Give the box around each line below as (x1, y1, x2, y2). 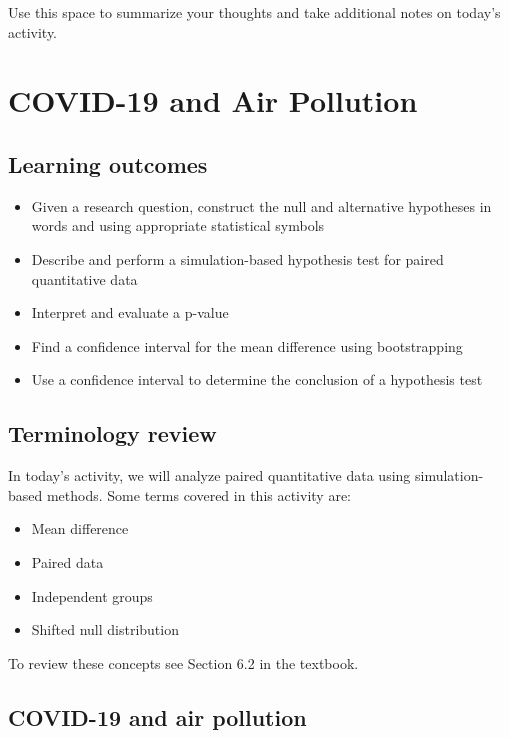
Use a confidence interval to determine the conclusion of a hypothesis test (31, 369, 483, 390)
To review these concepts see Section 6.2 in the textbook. (8, 652, 359, 673)
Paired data (31, 551, 104, 572)
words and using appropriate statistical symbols (31, 215, 325, 236)
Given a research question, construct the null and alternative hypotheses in (31, 195, 492, 216)
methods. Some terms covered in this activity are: (46, 484, 351, 505)
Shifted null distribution (31, 619, 179, 640)
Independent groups (31, 585, 153, 606)
